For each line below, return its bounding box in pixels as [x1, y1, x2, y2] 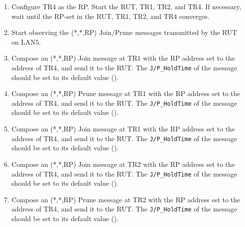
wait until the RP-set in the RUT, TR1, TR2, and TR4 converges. [11, 11, 210, 21]
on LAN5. [11, 36, 41, 47]
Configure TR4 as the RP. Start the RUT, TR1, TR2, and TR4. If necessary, [11, 1, 242, 11]
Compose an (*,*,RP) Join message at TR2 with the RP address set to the [11, 159, 235, 169]
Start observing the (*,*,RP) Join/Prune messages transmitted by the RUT [11, 27, 237, 37]
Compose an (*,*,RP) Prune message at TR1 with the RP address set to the [11, 88, 241, 98]
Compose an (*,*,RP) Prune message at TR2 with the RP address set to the [11, 194, 241, 204]
